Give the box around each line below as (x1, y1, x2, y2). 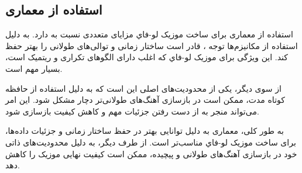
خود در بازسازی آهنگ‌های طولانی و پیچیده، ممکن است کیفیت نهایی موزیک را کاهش (5, 147, 297, 160)
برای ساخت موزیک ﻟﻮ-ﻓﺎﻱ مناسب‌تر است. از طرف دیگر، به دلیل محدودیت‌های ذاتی (5, 136, 296, 148)
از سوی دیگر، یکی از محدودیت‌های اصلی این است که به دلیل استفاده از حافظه (5, 82, 282, 94)
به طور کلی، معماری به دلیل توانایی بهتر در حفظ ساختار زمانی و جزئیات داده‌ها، (5, 124, 284, 137)
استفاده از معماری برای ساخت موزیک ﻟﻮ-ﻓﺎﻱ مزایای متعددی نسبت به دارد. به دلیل (5, 28, 293, 40)
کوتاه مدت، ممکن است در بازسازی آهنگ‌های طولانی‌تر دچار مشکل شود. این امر (5, 94, 285, 106)
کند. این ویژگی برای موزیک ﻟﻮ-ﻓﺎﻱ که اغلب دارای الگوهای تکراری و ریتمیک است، (5, 51, 288, 63)
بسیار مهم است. (5, 62, 63, 74)
